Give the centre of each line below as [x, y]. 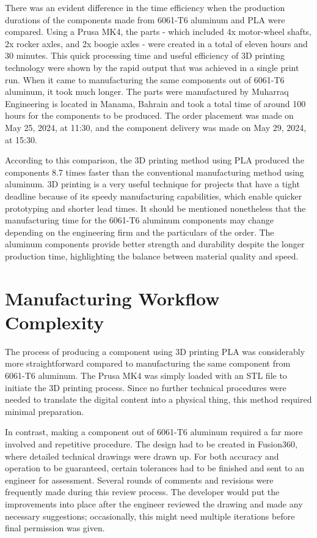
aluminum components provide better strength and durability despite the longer [155, 244]
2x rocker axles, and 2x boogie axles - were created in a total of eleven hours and [156, 43]
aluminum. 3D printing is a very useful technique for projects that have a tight [152, 184]
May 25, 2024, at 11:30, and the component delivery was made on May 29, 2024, [156, 127]
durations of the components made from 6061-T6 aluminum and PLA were [145, 19]
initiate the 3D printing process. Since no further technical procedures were [146, 387]
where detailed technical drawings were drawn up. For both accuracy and [142, 456]
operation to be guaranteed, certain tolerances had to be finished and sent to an [155, 468]
